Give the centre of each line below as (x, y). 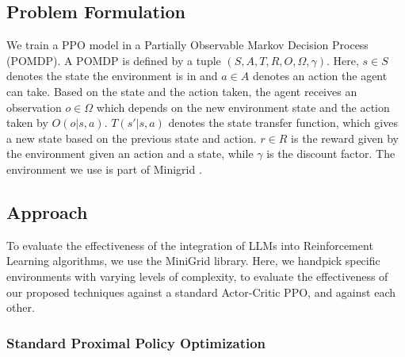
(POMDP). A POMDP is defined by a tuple (114, 60)
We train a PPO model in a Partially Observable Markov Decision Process (187, 45)
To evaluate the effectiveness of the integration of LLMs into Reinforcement (190, 245)
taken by (27, 123)
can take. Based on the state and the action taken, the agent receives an (182, 91)
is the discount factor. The (331, 154)
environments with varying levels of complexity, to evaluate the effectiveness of (197, 276)
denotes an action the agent (320, 76)
